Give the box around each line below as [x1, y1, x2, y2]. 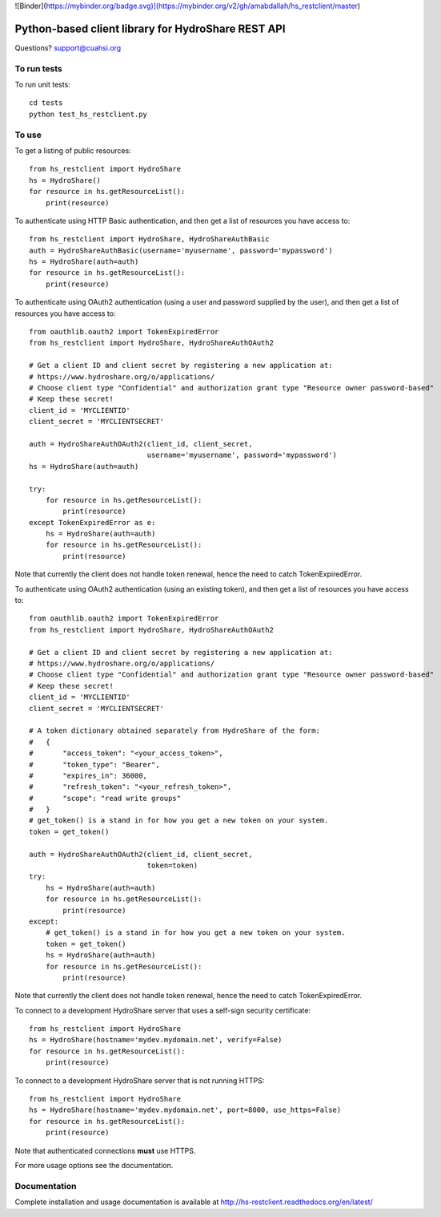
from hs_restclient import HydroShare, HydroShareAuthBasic [29, 235, 270, 244]
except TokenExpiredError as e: [29, 518, 156, 527]
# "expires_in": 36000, [29, 770, 148, 780]
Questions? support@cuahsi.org [14, 42, 122, 52]
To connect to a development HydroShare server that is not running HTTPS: [14, 1075, 265, 1086]
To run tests [14, 63, 63, 74]
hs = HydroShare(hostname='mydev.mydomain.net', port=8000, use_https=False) [29, 1106, 342, 1114]
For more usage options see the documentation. [14, 1161, 174, 1170]
